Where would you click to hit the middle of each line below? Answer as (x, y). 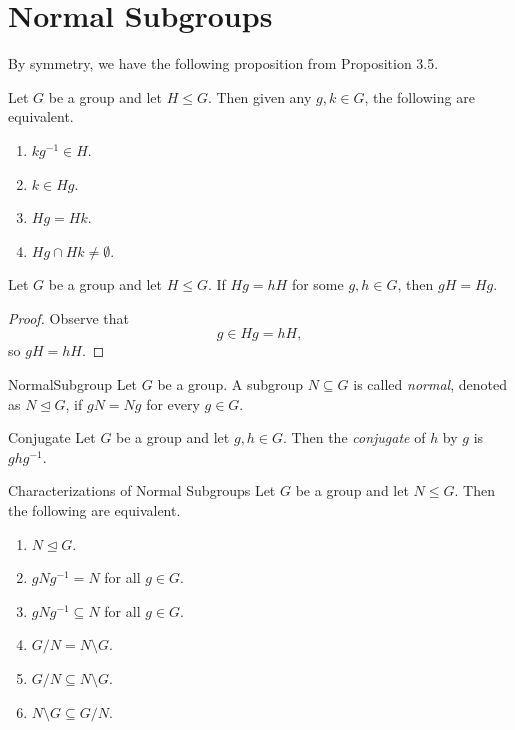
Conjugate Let (52, 437)
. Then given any (259, 96)
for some (317, 284)
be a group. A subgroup (230, 384)
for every (173, 403)
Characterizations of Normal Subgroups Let (142, 490)
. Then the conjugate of (354, 437)
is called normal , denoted (430, 384)
